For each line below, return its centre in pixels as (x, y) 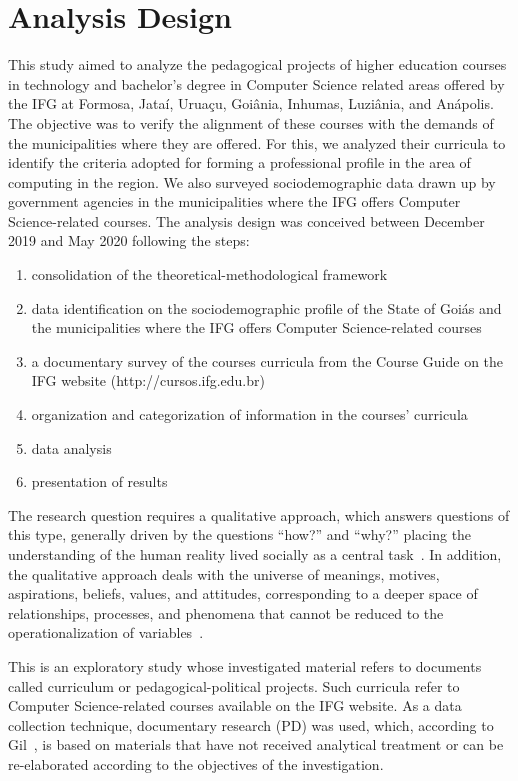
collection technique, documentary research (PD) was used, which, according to (251, 724)
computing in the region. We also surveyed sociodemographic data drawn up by (252, 181)
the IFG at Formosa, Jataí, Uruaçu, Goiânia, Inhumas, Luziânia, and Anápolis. (251, 103)
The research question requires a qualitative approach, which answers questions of (259, 514)
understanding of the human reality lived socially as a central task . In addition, (255, 554)
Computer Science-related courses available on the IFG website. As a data (235, 705)
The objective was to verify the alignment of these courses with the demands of (251, 122)
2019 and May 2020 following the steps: (129, 240)
